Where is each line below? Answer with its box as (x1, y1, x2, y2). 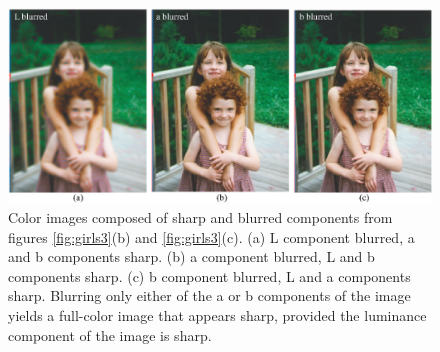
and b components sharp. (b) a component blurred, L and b (8, 246, 375, 267)
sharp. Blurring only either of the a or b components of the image (8, 285, 411, 306)
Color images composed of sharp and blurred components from (8, 207, 393, 228)
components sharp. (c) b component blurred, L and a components (8, 265, 411, 286)
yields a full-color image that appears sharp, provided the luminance (8, 305, 427, 325)
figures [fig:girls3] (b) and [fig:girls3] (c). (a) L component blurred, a (8, 226, 415, 247)
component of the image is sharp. (8, 324, 212, 345)
